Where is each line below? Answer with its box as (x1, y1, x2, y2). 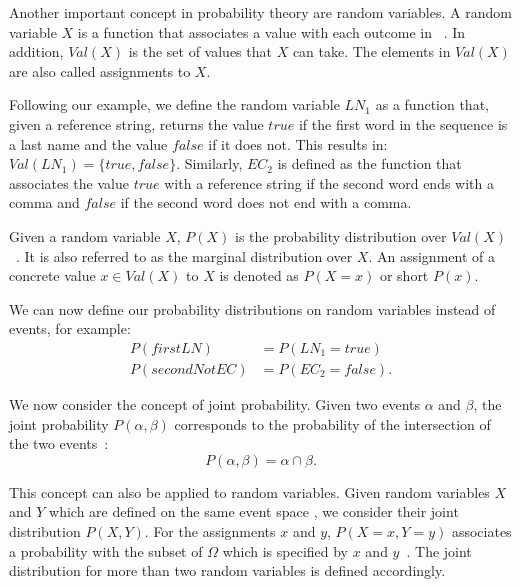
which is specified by (222, 540, 349, 561)
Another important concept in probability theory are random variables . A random (9, 2, 512, 22)
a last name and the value (9, 133, 168, 154)
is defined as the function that (277, 153, 462, 174)
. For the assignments (144, 520, 276, 541)
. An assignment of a (368, 245, 495, 266)
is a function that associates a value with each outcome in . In (77, 21, 466, 42)
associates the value (9, 172, 129, 193)
